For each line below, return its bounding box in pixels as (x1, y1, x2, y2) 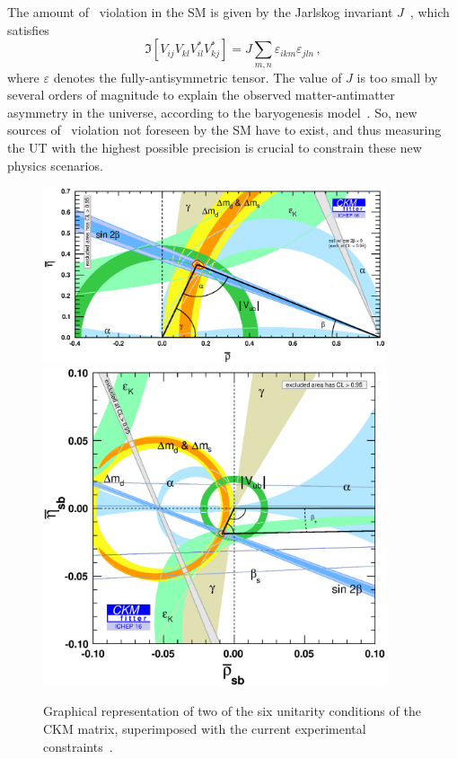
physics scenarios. (7, 155, 103, 174)
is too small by (356, 67, 438, 86)
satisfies (7, 20, 49, 39)
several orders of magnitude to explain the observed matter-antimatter (7, 85, 395, 104)
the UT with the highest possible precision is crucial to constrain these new (7, 137, 422, 156)
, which (409, 3, 450, 21)
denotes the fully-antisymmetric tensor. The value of (53, 67, 342, 86)
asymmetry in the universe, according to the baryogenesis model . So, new (7, 102, 417, 121)
